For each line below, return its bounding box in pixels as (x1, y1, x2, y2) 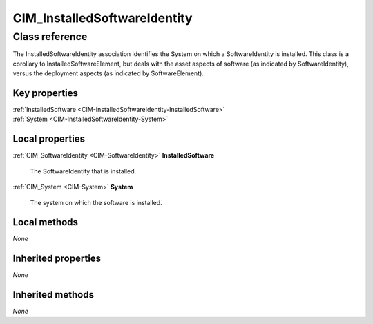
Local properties (12, 133, 86, 145)
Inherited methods (12, 289, 95, 301)
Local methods (12, 216, 79, 228)
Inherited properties (12, 253, 102, 265)
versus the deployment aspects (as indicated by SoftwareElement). (12, 69, 204, 77)
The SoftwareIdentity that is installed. (30, 166, 137, 175)
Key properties (12, 87, 79, 99)
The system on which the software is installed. (30, 198, 162, 207)
